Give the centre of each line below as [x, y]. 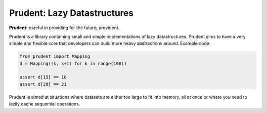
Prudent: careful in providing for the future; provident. [64, 28]
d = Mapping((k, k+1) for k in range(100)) [73, 63]
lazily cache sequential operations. [44, 104]
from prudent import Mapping [55, 56]
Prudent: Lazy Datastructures [71, 13]
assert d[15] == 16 [43, 77]
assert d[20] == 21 [43, 84]
